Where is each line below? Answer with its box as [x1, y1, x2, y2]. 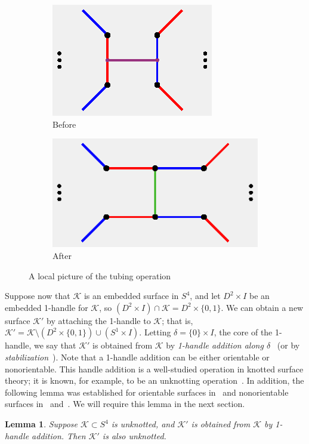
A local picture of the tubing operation [29, 269, 171, 282]
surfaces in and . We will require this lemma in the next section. [5, 397, 245, 410]
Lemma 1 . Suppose [5, 418, 78, 430]
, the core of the [214, 326, 273, 338]
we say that [34, 339, 76, 351]
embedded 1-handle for [5, 301, 88, 313]
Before [52, 118, 76, 130]
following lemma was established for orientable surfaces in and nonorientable [5, 386, 289, 398]
